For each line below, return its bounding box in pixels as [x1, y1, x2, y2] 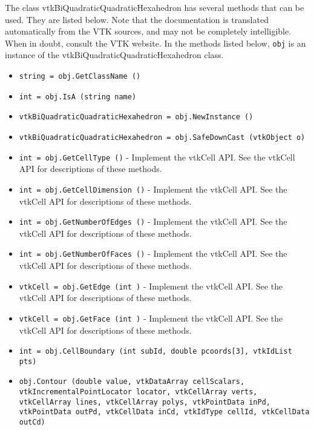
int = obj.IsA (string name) [19, 92, 137, 101]
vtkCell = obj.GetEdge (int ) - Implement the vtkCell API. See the [19, 279, 283, 292]
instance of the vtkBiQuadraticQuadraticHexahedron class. [5, 48, 224, 61]
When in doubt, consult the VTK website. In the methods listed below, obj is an [5, 36, 306, 49]
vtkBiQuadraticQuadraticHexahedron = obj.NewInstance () [19, 113, 253, 122]
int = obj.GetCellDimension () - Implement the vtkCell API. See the [19, 182, 287, 195]
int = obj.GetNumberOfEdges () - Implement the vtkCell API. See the [19, 215, 287, 228]
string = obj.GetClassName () [19, 72, 141, 81]
